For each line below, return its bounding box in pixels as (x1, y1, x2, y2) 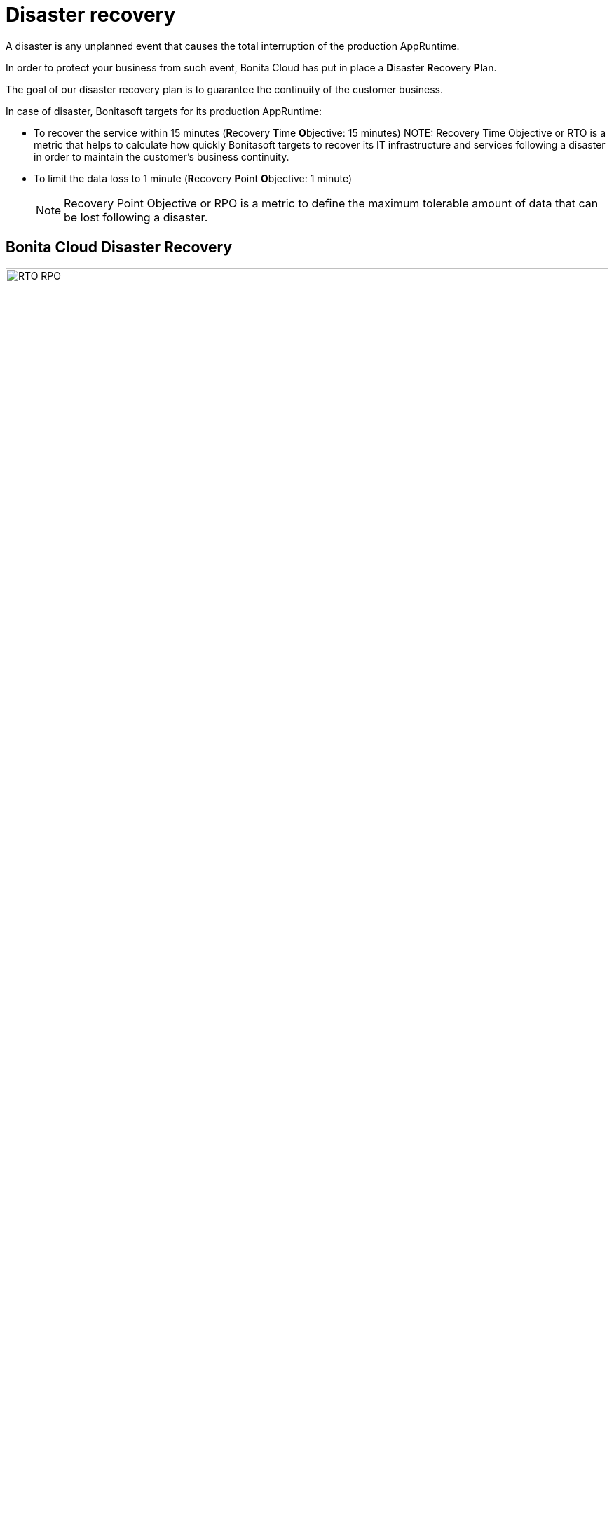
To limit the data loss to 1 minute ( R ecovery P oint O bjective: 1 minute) (34, 172, 353, 184)
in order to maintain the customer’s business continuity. (34, 150, 289, 163)
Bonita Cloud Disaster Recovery (6, 238, 233, 257)
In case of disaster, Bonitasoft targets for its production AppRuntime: (6, 104, 322, 117)
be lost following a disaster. (64, 210, 208, 224)
